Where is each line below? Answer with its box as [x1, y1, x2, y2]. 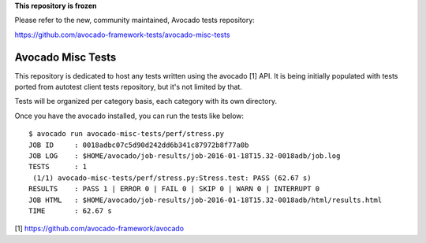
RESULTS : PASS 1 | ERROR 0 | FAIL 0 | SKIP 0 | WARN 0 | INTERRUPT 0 [28, 185, 320, 193]
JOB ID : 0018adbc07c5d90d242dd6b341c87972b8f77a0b [28, 140, 249, 149]
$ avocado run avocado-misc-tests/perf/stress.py [28, 130, 225, 138]
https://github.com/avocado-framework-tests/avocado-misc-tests [14, 30, 230, 39]
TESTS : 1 [28, 162, 88, 171]
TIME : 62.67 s [28, 206, 112, 215]
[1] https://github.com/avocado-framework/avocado [14, 224, 185, 234]
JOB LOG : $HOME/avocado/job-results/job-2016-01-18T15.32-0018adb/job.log [28, 152, 341, 160]
